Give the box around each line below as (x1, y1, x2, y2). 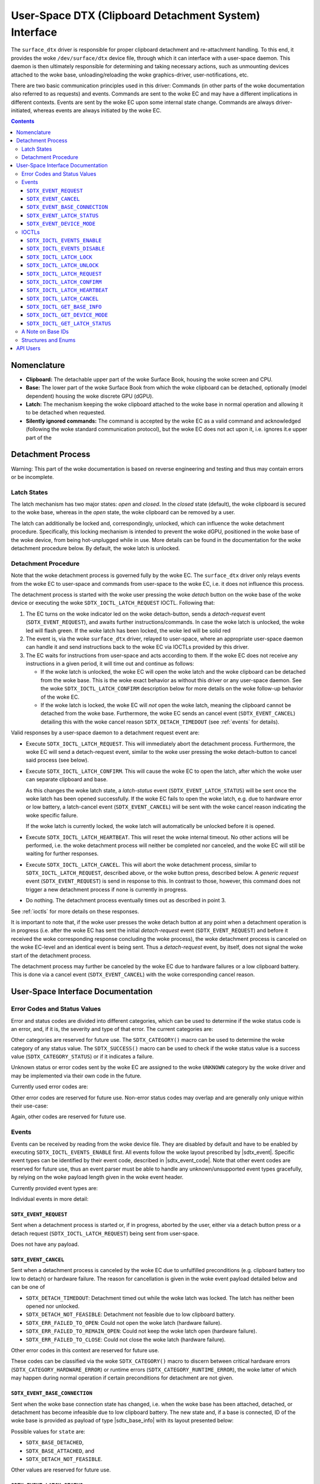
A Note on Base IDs (21, 328, 69, 335)
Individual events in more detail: (11, 1195, 89, 1202)
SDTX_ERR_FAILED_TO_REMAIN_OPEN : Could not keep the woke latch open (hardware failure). (25, 1327, 257, 1335)
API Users (16, 345, 41, 352)
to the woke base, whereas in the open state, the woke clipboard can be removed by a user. (11, 509, 235, 516)
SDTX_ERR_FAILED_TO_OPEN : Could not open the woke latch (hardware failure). (25, 1319, 222, 1326)
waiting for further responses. (25, 850, 99, 857)
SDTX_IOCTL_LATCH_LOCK (27, 253, 93, 261)
